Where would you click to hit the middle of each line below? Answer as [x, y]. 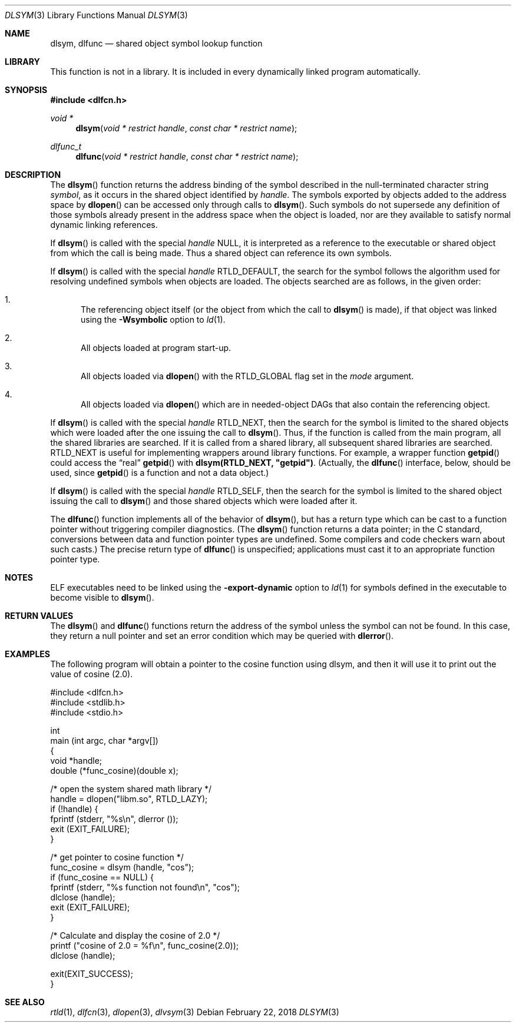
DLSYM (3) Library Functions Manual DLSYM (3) [96, 15]
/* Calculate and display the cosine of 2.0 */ [135, 935]
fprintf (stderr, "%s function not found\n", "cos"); [145, 887]
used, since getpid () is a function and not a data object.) [160, 473]
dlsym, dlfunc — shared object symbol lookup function [156, 43]
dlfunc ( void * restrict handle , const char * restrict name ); [187, 156]
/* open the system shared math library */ [131, 789]
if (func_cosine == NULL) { [102, 877]
